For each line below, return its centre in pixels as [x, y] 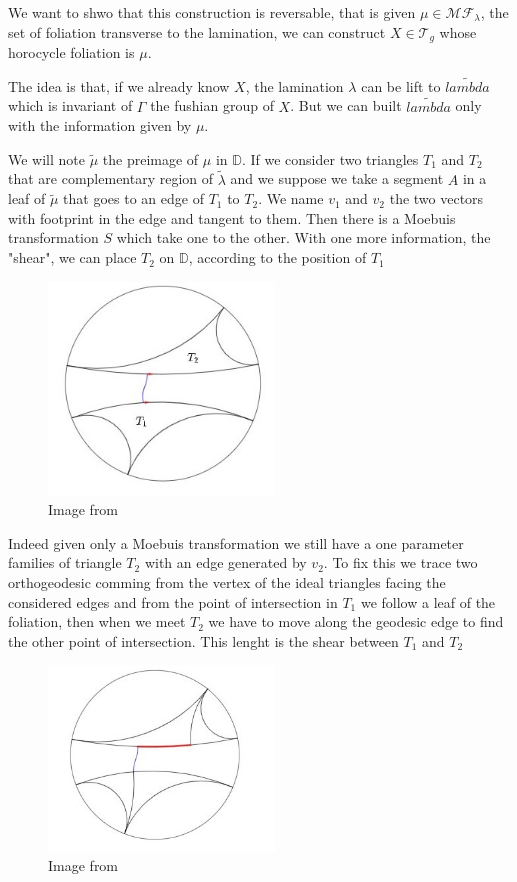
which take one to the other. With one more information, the [303, 237]
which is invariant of [70, 105]
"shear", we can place [72, 257]
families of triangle [65, 562]
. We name [291, 198]
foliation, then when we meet [97, 621]
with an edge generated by [225, 562]
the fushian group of [212, 105]
